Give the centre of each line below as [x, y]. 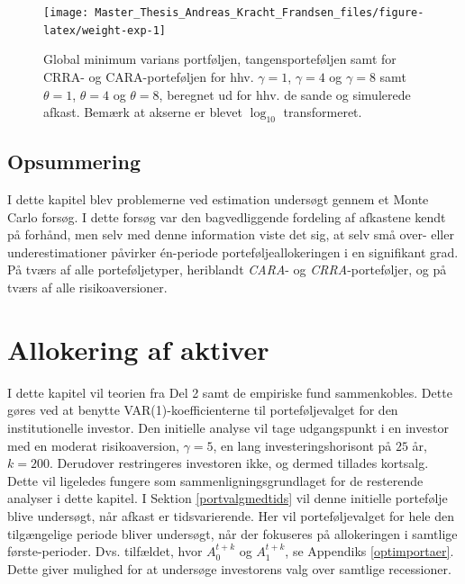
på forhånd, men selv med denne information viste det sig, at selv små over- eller [231, 234]
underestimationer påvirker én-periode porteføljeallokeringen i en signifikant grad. [233, 252]
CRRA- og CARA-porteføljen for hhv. [149, 76]
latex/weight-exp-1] [105, 30]
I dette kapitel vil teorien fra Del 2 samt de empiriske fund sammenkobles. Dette [230, 392]
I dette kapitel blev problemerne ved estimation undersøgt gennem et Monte [218, 199]
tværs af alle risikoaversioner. [87, 288]
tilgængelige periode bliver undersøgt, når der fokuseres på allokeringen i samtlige [232, 533]
